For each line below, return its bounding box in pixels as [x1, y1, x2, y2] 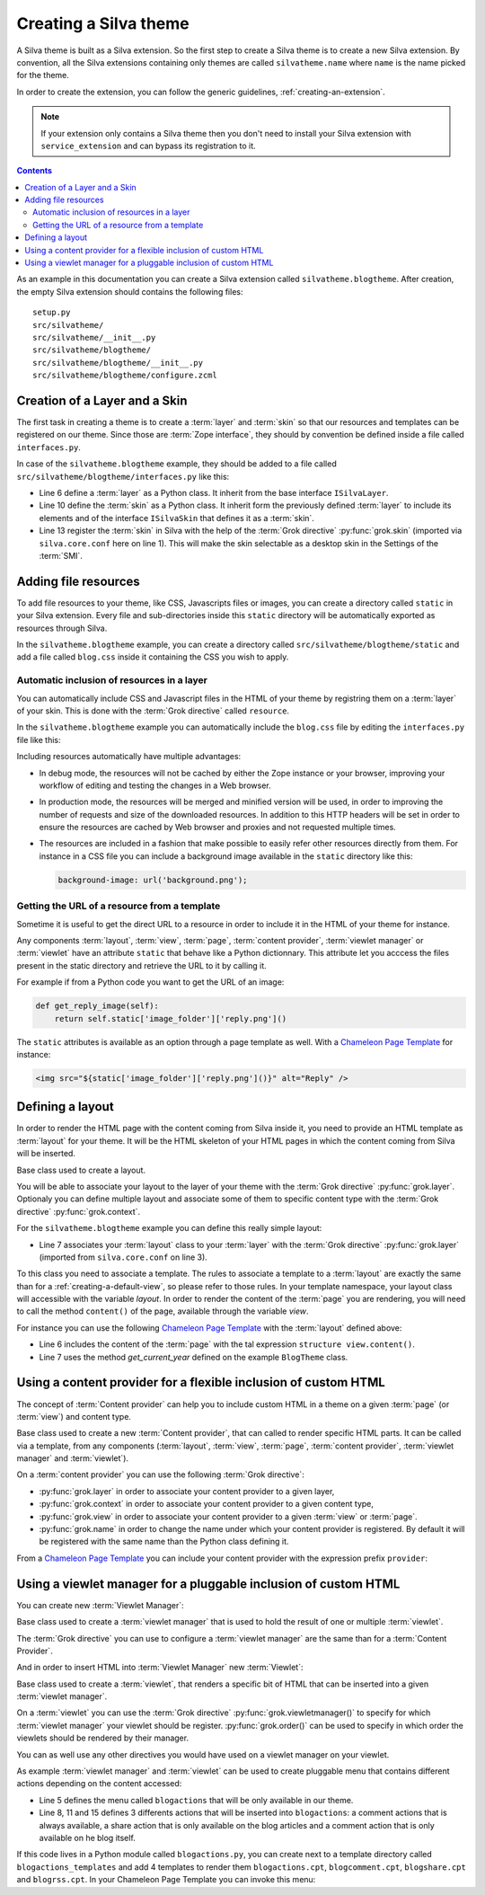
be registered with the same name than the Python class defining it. [39, 1536, 289, 1547]
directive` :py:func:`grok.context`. [16, 1206, 141, 1217]
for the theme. [16, 70, 69, 81]
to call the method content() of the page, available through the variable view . [16, 1306, 309, 1316]
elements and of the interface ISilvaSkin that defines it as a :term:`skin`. [39, 512, 314, 523]
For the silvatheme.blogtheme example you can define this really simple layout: [16, 1223, 322, 1234]
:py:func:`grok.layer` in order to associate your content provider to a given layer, [39, 1485, 335, 1496]
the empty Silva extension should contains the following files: [16, 286, 243, 297]
